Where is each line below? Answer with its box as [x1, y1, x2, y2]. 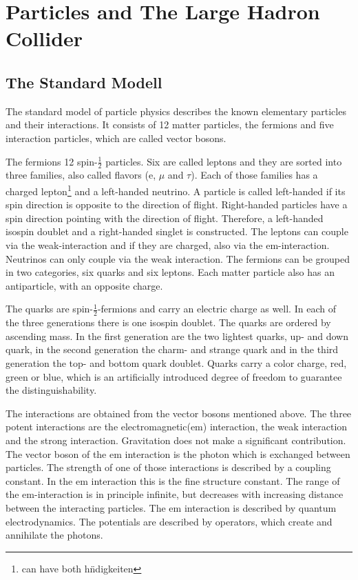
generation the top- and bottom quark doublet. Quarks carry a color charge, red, [6, 355, 347, 370]
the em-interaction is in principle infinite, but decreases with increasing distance [6, 487, 344, 501]
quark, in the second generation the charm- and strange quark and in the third [6, 342, 339, 357]
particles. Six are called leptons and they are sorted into [105, 154, 342, 168]
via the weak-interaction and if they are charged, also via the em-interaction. [6, 238, 330, 252]
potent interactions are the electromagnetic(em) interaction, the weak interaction [6, 419, 348, 434]
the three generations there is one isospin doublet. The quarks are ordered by [6, 315, 331, 330]
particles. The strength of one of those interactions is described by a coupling [6, 460, 331, 474]
